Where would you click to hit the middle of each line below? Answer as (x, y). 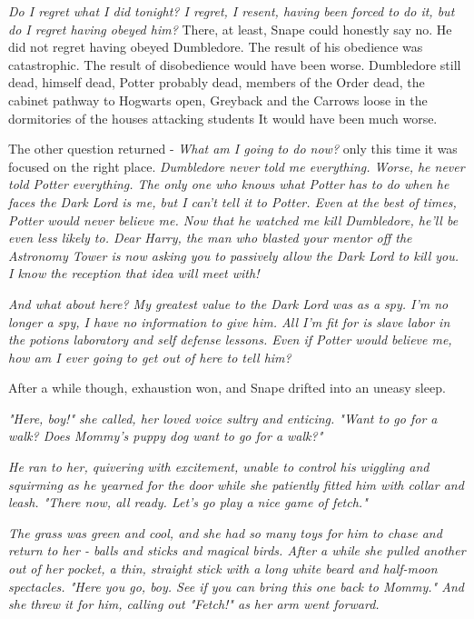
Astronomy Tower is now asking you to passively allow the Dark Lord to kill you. (234, 255)
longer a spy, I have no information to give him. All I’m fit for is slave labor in (229, 321)
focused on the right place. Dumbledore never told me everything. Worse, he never (237, 166)
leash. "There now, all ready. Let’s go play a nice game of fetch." (188, 502)
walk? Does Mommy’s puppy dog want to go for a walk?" (166, 436)
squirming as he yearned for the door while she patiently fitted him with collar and (236, 484)
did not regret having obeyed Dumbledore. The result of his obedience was (216, 47)
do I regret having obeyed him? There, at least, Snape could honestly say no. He (230, 29)
